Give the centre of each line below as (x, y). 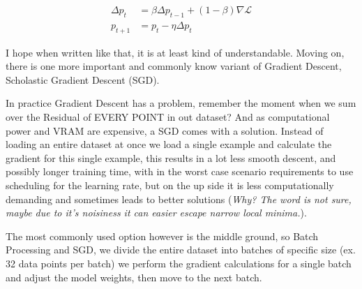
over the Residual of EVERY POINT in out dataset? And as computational (168, 117)
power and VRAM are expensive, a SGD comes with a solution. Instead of (165, 130)
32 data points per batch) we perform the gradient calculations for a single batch (179, 263)
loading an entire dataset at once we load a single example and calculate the (169, 144)
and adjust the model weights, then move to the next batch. (134, 277)
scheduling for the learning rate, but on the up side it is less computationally (170, 185)
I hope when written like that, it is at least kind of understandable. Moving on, (175, 52)
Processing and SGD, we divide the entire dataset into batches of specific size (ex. (181, 250)
